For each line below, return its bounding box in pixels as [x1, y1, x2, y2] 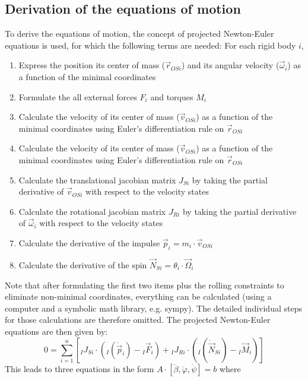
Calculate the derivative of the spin [18, 258, 147, 271]
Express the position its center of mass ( [18, 59, 166, 71]
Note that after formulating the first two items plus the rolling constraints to [5, 278, 284, 291]
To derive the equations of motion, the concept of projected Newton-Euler [5, 27, 274, 40]
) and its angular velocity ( [181, 59, 280, 71]
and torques [150, 90, 193, 103]
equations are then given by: [5, 325, 108, 337]
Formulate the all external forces [18, 90, 137, 103]
